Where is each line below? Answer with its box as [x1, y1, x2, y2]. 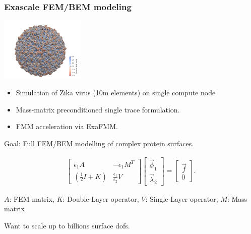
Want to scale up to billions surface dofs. [4, 220, 130, 230]
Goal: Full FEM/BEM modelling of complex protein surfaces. [4, 138, 194, 148]
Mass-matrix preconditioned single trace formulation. [16, 104, 180, 114]
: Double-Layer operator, [62, 193, 139, 204]
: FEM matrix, [9, 193, 55, 204]
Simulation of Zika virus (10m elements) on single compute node [16, 87, 216, 98]
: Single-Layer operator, [145, 193, 218, 204]
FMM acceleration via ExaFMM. [16, 121, 118, 132]
